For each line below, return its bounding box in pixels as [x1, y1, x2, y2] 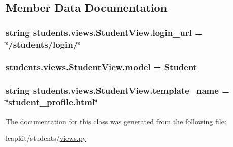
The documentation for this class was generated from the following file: [6, 116, 226, 126]
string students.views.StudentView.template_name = [6, 84, 229, 97]
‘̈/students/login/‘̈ [6, 38, 81, 50]
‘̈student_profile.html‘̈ [6, 96, 98, 108]
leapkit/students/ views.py [6, 133, 86, 143]
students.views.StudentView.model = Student [6, 61, 197, 73]
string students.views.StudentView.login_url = [6, 26, 203, 39]
